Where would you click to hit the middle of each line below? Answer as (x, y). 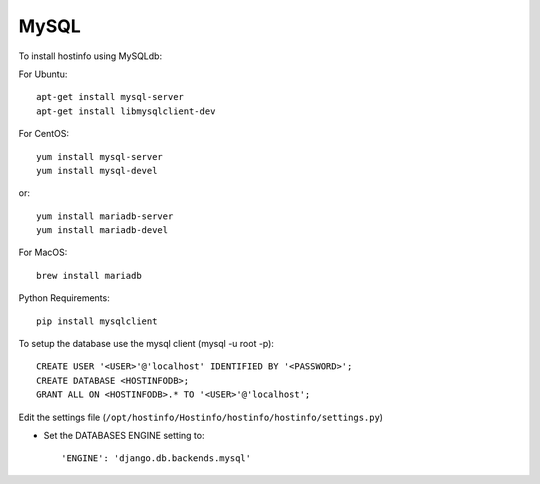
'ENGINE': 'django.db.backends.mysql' (156, 458)
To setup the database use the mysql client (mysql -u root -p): (146, 344)
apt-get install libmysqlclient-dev (126, 111)
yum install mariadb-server (105, 216)
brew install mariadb (89, 275)
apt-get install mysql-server (110, 97)
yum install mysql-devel (97, 170)
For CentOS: (44, 134)
